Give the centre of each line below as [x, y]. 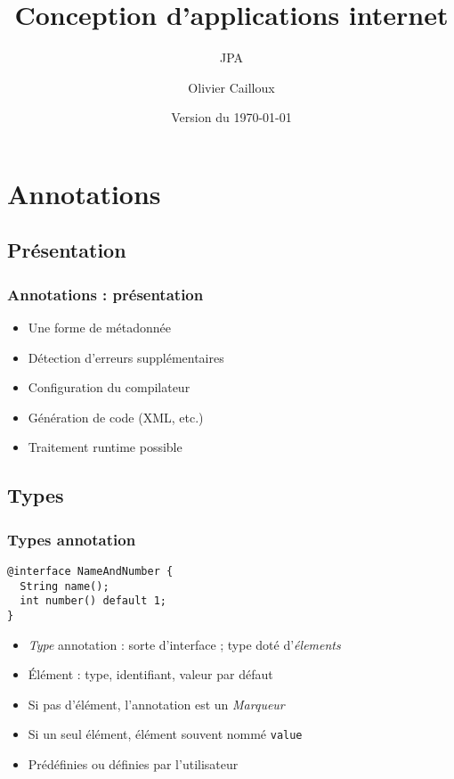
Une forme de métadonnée [100, 328]
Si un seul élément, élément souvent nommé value [165, 734]
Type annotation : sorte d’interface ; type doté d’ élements [184, 644]
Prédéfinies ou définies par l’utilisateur [133, 764]
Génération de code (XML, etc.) [116, 417]
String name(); [65, 586]
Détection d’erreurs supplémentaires [126, 357]
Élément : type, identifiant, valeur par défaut [150, 674]
